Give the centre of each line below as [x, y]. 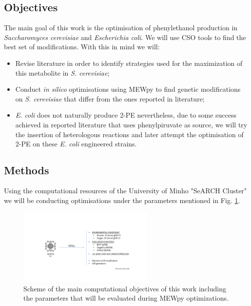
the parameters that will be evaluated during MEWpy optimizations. [126, 298]
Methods [27, 170]
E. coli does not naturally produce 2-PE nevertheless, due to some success [126, 115]
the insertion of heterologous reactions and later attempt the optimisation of [129, 134]
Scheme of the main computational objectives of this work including [125, 288]
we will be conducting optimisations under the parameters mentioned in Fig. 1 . [122, 200]
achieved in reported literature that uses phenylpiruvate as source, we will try [131, 124]
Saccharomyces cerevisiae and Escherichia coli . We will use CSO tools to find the [125, 37]
